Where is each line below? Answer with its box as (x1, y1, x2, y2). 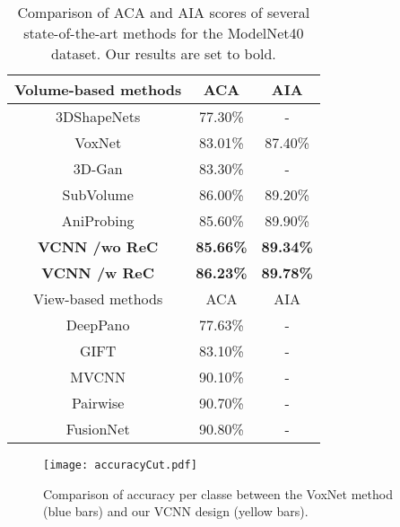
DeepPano (65, 314, 130, 335)
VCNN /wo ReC (37, 236, 159, 257)
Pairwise (71, 392, 125, 413)
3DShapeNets (56, 106, 141, 127)
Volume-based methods (14, 79, 182, 100)
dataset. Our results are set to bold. (51, 43, 276, 64)
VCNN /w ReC (41, 262, 155, 283)
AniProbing (61, 210, 135, 231)
